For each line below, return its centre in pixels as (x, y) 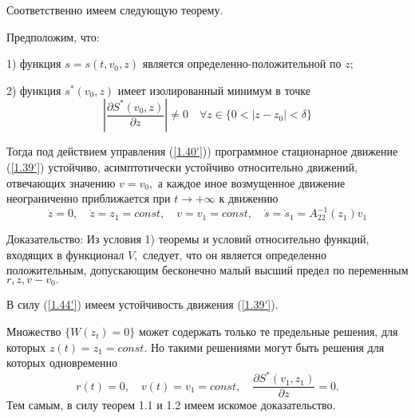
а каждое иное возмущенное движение (251, 182)
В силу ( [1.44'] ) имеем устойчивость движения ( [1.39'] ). (142, 304)
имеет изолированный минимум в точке (214, 90)
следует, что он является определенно (234, 254)
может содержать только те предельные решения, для (269, 331)
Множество (34, 331)
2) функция (34, 90)
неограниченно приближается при (89, 198)
